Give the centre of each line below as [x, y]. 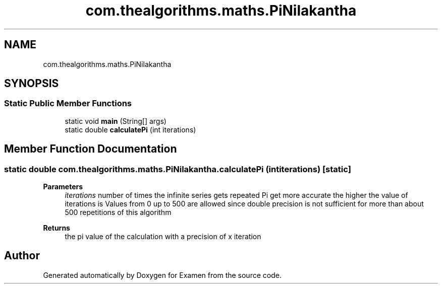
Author [22, 256]
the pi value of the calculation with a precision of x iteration [163, 237]
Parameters [63, 187]
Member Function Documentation [91, 149]
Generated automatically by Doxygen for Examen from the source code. [162, 275]
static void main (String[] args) [116, 121]
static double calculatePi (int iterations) [130, 129]
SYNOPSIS [32, 84]
